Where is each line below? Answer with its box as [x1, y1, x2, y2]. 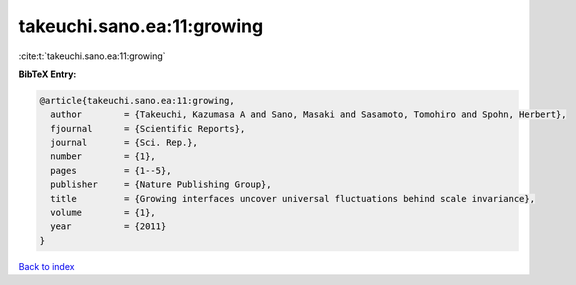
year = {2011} [50, 221, 167, 232]
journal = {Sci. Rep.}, [50, 137, 199, 149]
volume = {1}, [50, 207, 157, 219]
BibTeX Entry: [18, 68, 77, 80]
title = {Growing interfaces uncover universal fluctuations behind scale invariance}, [50, 193, 535, 204]
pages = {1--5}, [50, 165, 172, 176]
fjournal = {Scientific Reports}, [50, 123, 246, 134]
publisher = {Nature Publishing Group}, [50, 179, 272, 190]
